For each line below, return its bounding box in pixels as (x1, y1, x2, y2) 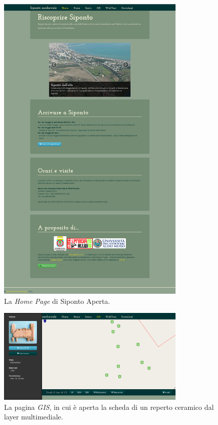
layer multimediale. (4, 411, 63, 422)
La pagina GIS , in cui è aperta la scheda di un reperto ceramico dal (4, 401, 214, 412)
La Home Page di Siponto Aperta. (4, 295, 110, 306)
